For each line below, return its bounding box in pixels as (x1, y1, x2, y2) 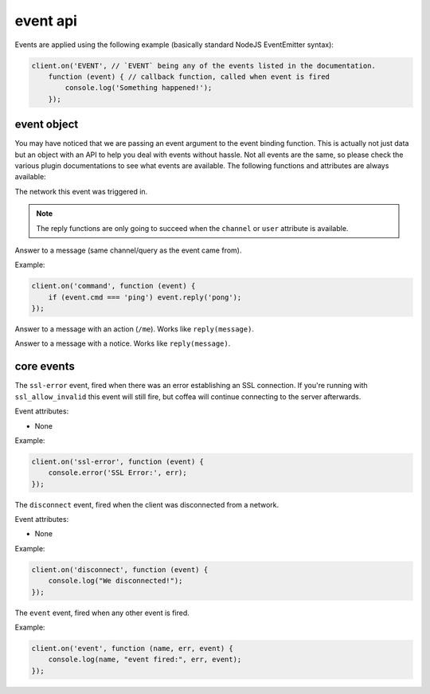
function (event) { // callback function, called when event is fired (48, 72, 330, 81)
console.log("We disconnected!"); (48, 576, 183, 586)
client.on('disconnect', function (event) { (31, 565, 209, 574)
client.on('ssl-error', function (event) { (31, 457, 205, 466)
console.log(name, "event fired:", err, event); (48, 655, 242, 665)
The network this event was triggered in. (14, 186, 148, 196)
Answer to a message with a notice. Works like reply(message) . (14, 339, 231, 348)
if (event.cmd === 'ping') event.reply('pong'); (48, 292, 242, 302)
